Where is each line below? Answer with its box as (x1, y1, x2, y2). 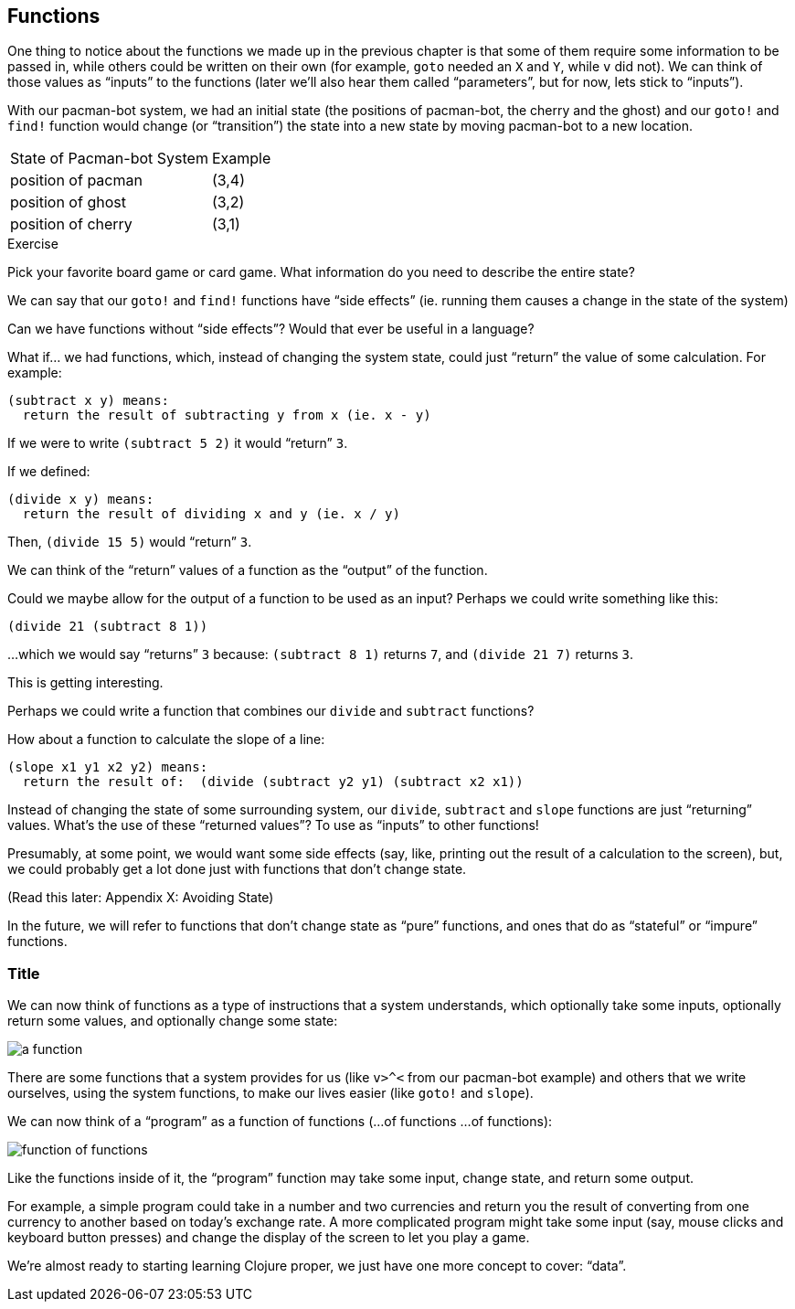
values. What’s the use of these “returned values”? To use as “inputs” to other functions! (7, 817, 539, 834)
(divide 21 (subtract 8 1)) (7, 619, 208, 634)
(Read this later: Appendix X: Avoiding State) (7, 889, 274, 906)
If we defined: (7, 463, 90, 480)
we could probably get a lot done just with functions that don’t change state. (7, 861, 467, 878)
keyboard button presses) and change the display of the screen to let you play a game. (7, 1229, 530, 1246)
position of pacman (10, 171, 143, 190)
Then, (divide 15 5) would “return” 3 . (7, 534, 252, 550)
